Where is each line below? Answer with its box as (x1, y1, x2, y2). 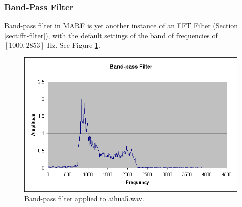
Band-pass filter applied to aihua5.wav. (24, 193, 144, 204)
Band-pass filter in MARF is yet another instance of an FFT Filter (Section (4, 20, 238, 31)
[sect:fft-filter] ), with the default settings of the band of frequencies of (4, 30, 218, 40)
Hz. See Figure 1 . (47, 40, 100, 50)
